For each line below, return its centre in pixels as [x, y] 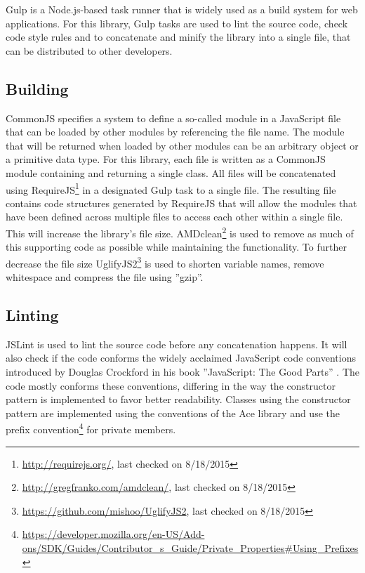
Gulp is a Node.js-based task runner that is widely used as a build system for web [182, 9]
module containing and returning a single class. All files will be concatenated [171, 172]
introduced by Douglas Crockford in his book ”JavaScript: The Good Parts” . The [182, 372]
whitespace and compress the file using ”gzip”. [105, 277]
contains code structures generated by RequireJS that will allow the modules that [181, 203]
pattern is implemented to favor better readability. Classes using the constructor [178, 399]
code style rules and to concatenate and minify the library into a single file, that [178, 37]
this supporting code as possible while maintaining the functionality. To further [176, 247]
